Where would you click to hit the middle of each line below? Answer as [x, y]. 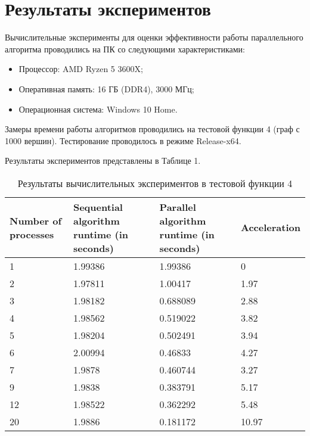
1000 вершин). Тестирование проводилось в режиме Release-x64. [123, 140]
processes [32, 234]
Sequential [98, 207]
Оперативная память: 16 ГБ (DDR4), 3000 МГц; [106, 88]
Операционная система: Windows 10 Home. [98, 109]
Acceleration [271, 228]
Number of [36, 220]
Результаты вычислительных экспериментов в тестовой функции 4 [155, 183]
